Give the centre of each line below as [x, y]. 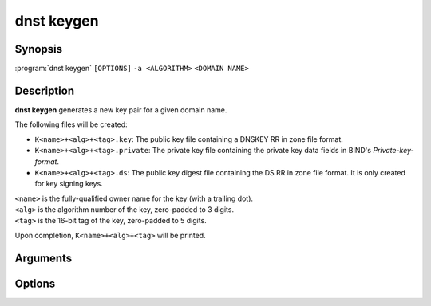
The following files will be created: [71, 124]
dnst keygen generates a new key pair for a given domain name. [121, 110]
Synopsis [39, 49]
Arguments [43, 258]
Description [45, 90]
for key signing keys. [69, 184]
